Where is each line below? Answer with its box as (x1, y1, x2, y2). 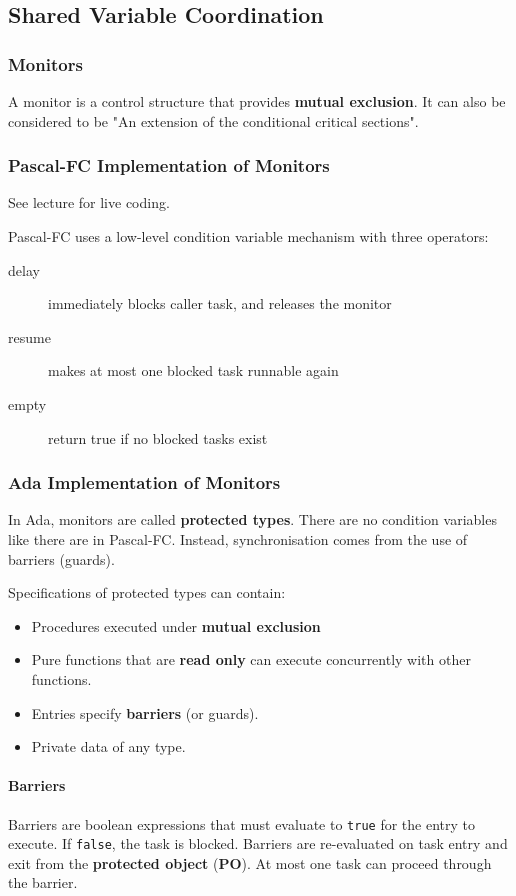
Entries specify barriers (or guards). (31, 702, 259, 723)
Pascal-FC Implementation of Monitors (8, 153, 330, 178)
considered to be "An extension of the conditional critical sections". (8, 110, 419, 131)
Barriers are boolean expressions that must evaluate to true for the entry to (8, 813, 475, 834)
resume (8, 326, 51, 347)
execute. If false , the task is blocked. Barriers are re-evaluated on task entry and (8, 833, 508, 854)
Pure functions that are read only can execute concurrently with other (31, 649, 471, 670)
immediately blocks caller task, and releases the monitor (48, 293, 392, 314)
